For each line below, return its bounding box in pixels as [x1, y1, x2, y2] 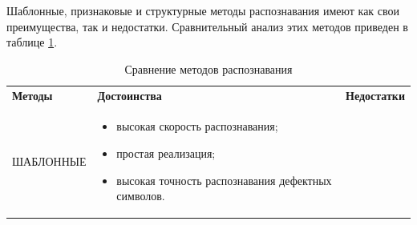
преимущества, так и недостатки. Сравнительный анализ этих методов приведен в [6, 18, 408, 34]
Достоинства [97, 86, 162, 103]
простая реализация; [116, 145, 216, 162]
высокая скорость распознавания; [116, 118, 278, 135]
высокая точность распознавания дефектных [116, 171, 332, 188]
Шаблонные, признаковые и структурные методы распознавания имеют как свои [6, 2, 400, 18]
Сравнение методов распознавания [124, 60, 293, 77]
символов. [116, 187, 165, 204]
